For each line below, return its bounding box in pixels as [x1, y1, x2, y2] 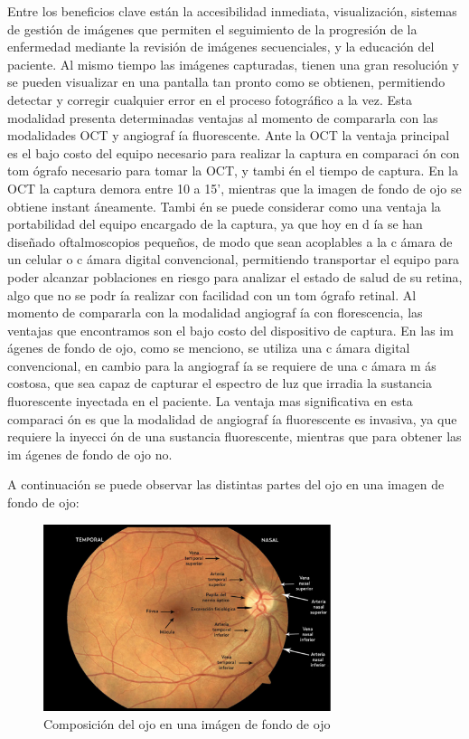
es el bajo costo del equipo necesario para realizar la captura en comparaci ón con [7, 143, 460, 162]
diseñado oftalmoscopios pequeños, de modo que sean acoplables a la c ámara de [7, 232, 453, 251]
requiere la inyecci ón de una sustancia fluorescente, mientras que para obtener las [7, 427, 462, 446]
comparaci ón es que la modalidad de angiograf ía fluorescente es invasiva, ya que [7, 409, 457, 428]
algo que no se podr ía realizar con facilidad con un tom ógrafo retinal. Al [7, 285, 417, 304]
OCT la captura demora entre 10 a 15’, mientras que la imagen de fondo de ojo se [7, 178, 462, 197]
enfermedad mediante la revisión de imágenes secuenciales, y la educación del [7, 37, 435, 56]
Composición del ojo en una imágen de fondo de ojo [43, 715, 331, 734]
